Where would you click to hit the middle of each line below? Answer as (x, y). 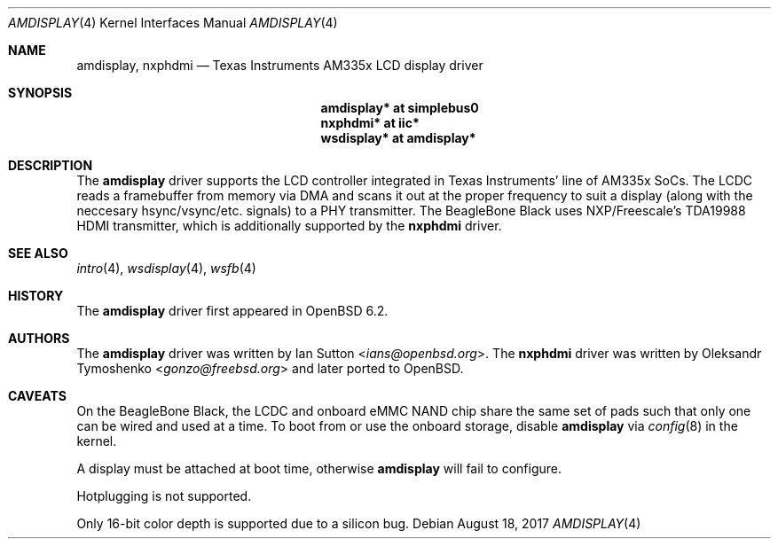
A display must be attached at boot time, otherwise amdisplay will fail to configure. (319, 468)
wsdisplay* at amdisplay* (398, 138)
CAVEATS (37, 396)
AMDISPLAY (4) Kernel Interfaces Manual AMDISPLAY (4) (173, 23)
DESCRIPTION (51, 165)
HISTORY (36, 296)
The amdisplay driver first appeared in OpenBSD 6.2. (232, 311)
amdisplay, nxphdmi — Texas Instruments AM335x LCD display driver (280, 65)
